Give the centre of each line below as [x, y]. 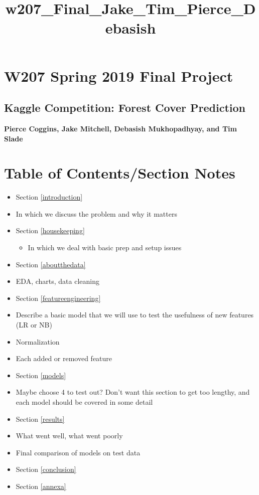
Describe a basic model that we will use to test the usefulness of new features [135, 315]
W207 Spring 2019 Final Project [119, 75]
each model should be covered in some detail [84, 401]
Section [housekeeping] [50, 230]
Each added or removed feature [64, 358]
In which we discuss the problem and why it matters [96, 213]
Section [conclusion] [46, 469]
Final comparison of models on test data [78, 452]
